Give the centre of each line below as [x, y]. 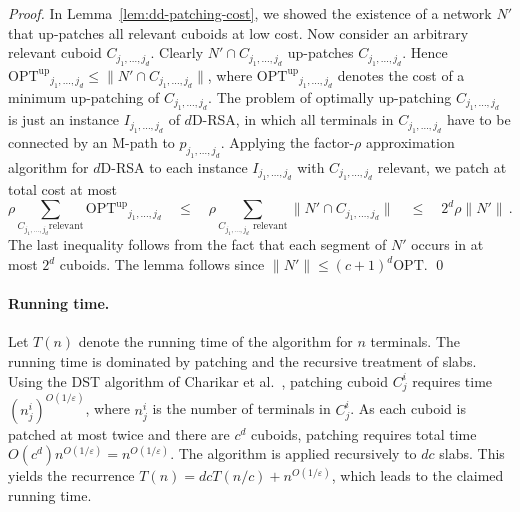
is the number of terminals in [241, 408]
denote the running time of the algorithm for [215, 341]
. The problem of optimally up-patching [330, 97]
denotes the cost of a [401, 74]
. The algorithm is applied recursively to [293, 453]
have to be [478, 119]
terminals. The [415, 341]
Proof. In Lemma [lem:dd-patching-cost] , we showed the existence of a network [250, 13]
